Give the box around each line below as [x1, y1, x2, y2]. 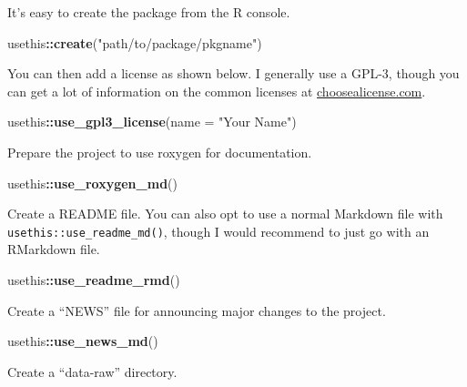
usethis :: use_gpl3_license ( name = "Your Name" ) [7, 112, 297, 131]
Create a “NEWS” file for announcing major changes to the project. [7, 300, 386, 320]
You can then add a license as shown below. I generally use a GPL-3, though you [7, 64, 460, 83]
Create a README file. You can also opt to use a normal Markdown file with [7, 204, 443, 223]
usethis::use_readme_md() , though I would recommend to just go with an [7, 221, 430, 240]
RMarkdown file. [7, 239, 100, 259]
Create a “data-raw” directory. [7, 362, 178, 381]
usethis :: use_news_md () [7, 331, 158, 351]
